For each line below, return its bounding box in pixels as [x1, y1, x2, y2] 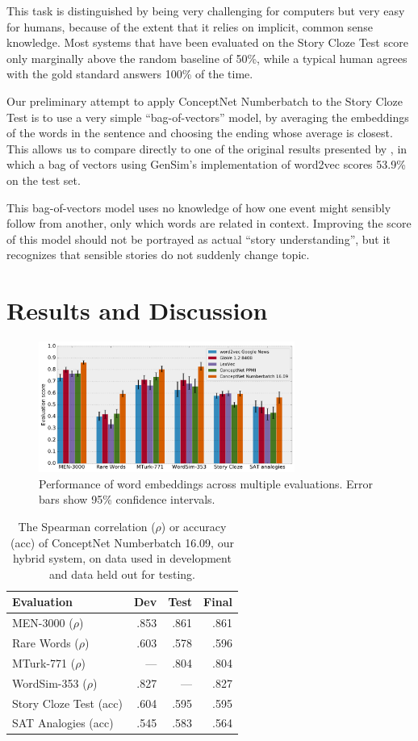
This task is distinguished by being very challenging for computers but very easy [6, 2, 405, 19]
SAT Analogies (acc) [12, 714, 114, 731]
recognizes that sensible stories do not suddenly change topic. [6, 246, 310, 263]
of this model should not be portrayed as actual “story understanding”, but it [6, 230, 391, 247]
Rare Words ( [12, 634, 79, 651]
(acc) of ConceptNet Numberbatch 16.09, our [10, 534, 234, 551]
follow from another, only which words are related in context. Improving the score [6, 215, 412, 232]
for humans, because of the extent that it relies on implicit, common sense [6, 18, 373, 35]
